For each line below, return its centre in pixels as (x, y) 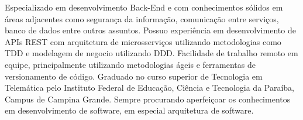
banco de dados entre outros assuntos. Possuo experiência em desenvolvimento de (150, 30)
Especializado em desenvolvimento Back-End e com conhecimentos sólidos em (144, 7)
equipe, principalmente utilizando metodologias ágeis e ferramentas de (130, 64)
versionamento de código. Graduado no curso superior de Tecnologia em (134, 76)
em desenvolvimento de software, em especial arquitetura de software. (129, 110)
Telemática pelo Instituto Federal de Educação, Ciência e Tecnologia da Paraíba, (150, 88)
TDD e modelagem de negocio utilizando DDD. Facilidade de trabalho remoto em (151, 53)
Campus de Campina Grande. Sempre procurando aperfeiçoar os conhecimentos (148, 99)
